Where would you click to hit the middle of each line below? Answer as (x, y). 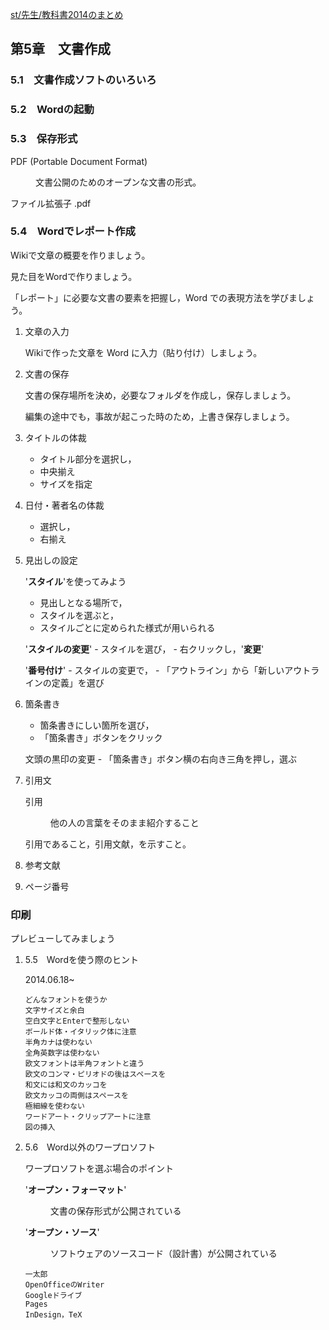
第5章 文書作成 (61, 49)
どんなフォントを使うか (66, 1000)
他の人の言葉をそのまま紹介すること (124, 822)
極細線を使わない (54, 1106)
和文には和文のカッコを (66, 1085)
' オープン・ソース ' (62, 1232)
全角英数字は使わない (62, 1053)
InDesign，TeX (53, 1315)
